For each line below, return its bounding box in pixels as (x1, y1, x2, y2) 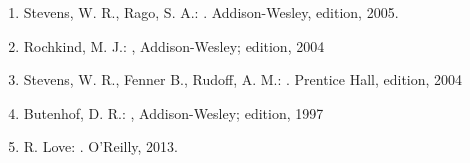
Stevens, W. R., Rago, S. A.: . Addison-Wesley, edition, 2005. (23, 2, 399, 22)
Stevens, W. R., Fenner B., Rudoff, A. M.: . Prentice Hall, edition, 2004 (23, 69, 463, 90)
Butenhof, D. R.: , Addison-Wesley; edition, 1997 (23, 102, 324, 123)
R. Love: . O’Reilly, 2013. (23, 136, 178, 157)
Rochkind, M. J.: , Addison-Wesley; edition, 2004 (23, 35, 325, 56)
